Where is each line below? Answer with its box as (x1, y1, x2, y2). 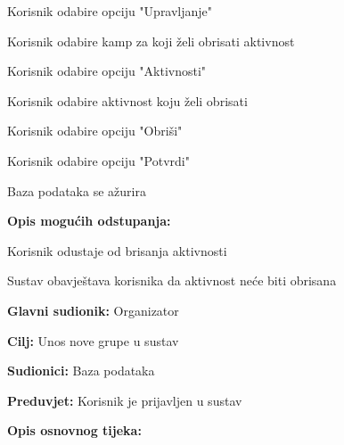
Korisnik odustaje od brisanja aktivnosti (7, 241, 227, 260)
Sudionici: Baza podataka (7, 361, 155, 380)
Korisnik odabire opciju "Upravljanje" (7, 2, 213, 20)
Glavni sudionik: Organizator (7, 301, 179, 319)
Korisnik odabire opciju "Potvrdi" (7, 151, 190, 169)
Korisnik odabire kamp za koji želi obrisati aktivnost (7, 31, 295, 50)
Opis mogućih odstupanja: (7, 211, 171, 230)
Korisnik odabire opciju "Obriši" (7, 121, 183, 140)
